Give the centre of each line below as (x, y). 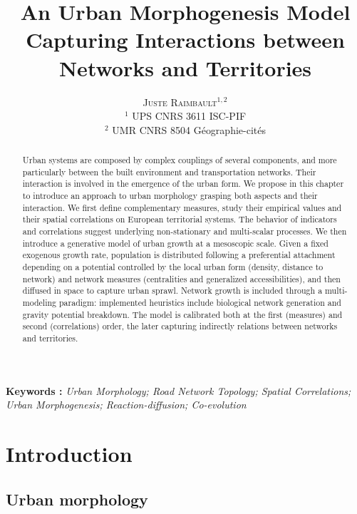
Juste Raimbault (180, 102)
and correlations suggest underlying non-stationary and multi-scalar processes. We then (185, 231)
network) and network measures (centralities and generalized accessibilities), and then (181, 278)
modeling (40, 302)
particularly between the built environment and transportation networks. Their (169, 171)
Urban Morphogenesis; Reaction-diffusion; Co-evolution (126, 405)
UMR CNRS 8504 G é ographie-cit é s (189, 129)
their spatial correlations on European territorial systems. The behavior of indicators (180, 219)
